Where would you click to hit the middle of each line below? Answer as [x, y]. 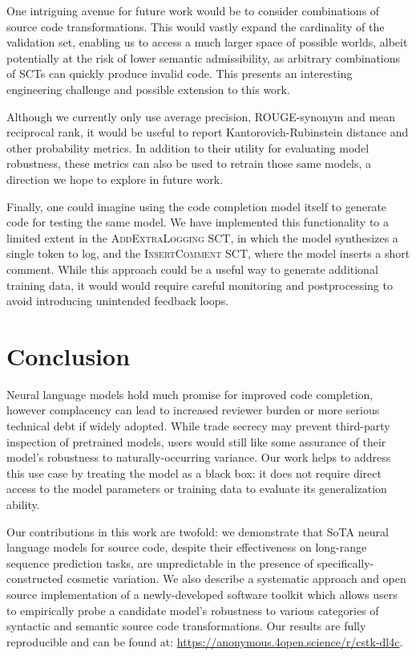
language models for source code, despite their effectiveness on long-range [187, 547]
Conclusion [69, 355]
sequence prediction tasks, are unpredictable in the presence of [160, 562]
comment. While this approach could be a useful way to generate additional [192, 269]
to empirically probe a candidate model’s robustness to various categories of [193, 610]
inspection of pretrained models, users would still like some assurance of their [196, 441]
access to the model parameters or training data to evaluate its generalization [197, 489]
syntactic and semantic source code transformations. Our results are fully [186, 626]
